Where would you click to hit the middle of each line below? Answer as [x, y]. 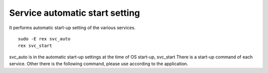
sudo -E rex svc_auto [44, 39]
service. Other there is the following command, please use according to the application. [99, 64]
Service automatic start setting [75, 13]
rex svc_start [35, 46]
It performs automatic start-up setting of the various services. [72, 28]
